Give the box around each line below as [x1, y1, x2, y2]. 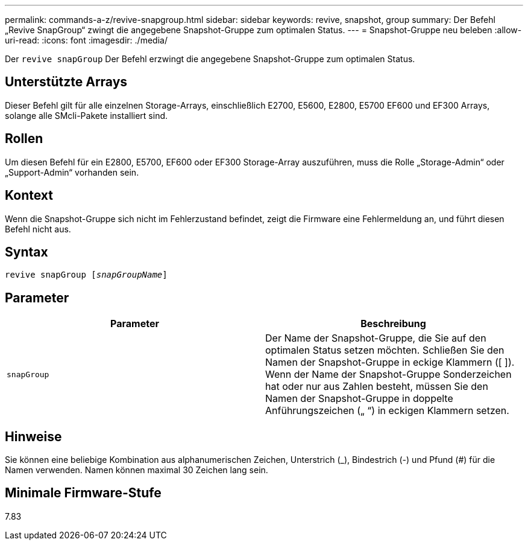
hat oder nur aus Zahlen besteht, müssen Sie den [265, 380, 488, 393]
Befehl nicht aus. [5, 223, 71, 234]
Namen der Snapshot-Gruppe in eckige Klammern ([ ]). [265, 356, 515, 369]
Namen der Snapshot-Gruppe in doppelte [265, 392, 453, 405]
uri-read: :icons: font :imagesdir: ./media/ [5, 35, 168, 45]
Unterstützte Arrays [5, 74, 128, 90]
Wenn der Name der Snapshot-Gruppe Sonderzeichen [265, 368, 512, 381]
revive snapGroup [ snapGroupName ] [5, 270, 168, 280]
